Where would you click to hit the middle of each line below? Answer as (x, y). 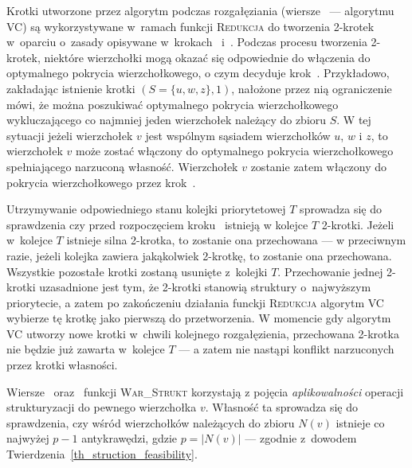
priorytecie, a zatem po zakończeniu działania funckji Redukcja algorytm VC (195, 302)
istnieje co (360, 422)
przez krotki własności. (62, 365)
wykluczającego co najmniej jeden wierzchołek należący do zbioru (167, 120)
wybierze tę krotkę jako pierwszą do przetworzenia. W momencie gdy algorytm (199, 318)
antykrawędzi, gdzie (129, 438)
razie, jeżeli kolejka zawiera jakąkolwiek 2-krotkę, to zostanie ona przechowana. (199, 255)
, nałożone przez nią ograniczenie (312, 88)
